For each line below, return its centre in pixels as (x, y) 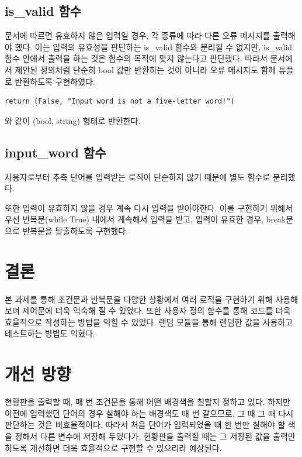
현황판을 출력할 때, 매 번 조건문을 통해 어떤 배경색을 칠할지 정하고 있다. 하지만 (147, 402)
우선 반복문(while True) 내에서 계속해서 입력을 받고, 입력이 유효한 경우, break (145, 219)
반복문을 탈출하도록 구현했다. (75, 230)
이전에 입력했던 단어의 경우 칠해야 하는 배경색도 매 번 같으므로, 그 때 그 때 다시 (149, 413)
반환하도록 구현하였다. (55, 81)
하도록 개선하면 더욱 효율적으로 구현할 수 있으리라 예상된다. (113, 447)
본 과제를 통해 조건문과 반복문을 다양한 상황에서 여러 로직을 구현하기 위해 (139, 299)
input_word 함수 (55, 152)
